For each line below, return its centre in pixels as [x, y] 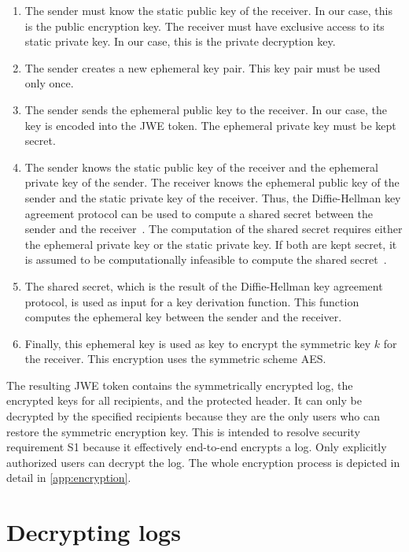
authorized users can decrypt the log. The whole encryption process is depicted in [203, 462]
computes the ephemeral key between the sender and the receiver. [183, 317]
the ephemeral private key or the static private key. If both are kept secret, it [211, 244]
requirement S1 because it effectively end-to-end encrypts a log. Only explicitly [197, 447]
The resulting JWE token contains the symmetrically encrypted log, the [180, 385]
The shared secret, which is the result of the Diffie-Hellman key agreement [204, 285]
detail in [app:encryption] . [69, 478]
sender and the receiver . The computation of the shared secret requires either [214, 229]
